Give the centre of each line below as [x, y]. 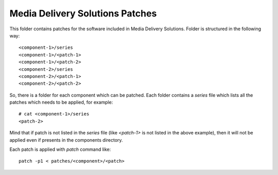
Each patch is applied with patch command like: [60, 149]
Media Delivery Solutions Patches [83, 13]
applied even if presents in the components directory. [66, 140]
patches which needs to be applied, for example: [61, 102]
